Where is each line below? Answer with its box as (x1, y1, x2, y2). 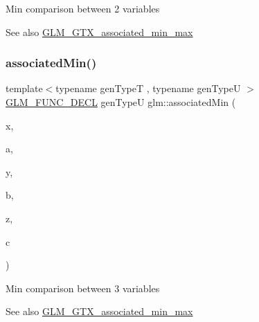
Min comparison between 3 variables (6, 280, 160, 295)
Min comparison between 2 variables (6, 1, 160, 15)
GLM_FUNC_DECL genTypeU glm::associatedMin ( (6, 95, 236, 109)
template (6, 81, 43, 96)
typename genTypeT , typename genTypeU (55, 81, 241, 96)
